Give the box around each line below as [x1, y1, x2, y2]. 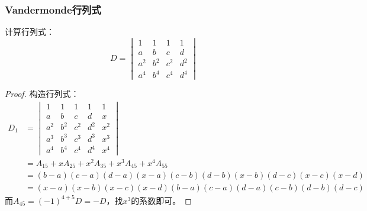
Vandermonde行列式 [5, 2, 101, 17]
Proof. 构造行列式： [5, 87, 79, 100]
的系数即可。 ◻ [131, 194, 192, 206]
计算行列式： [5, 25, 54, 38]
